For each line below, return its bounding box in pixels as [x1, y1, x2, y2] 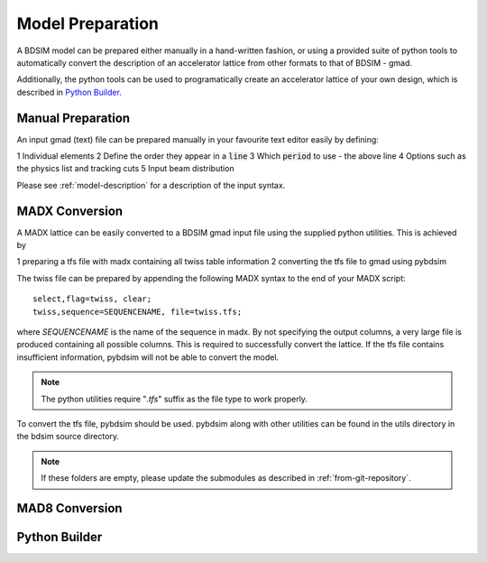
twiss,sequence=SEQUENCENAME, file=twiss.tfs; [32, 307, 243, 317]
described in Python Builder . [16, 87, 122, 97]
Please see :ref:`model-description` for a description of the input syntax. [16, 180, 286, 190]
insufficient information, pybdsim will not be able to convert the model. [16, 352, 280, 363]
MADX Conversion [16, 203, 124, 218]
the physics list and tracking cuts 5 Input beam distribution [16, 163, 234, 174]
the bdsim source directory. [16, 431, 120, 442]
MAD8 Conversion [16, 501, 123, 516]
